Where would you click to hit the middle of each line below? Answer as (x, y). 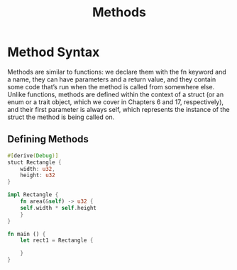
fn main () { (27, 234)
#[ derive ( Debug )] (33, 156)
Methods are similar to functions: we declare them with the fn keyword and (117, 72)
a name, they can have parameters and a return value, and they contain (112, 79)
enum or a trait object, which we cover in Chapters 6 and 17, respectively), (116, 102)
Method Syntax (54, 52)
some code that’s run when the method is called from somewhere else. (111, 86)
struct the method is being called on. (61, 117)
